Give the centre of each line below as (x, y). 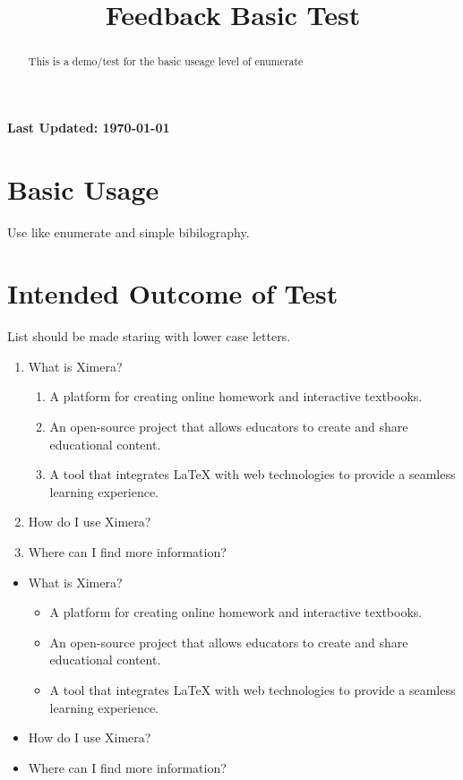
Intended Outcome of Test (173, 293)
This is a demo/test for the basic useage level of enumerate (166, 61)
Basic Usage (83, 189)
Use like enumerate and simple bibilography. (129, 231)
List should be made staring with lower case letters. (149, 336)
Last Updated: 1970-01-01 (89, 127)
